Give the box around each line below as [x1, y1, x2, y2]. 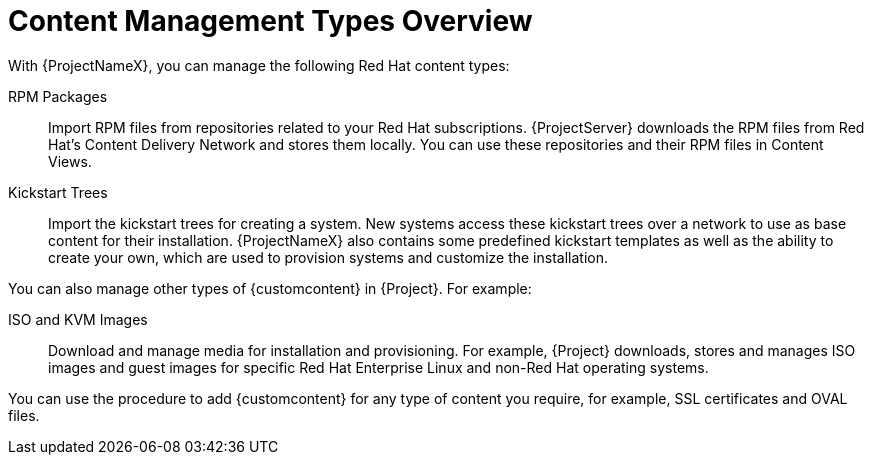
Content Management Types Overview [8, 4, 533, 38]
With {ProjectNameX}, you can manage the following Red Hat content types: [8, 56, 510, 74]
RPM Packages [8, 87, 108, 105]
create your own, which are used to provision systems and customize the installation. [48, 248, 608, 266]
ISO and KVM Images [8, 310, 148, 328]
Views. [48, 152, 92, 170]
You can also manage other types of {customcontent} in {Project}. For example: [8, 279, 532, 297]
